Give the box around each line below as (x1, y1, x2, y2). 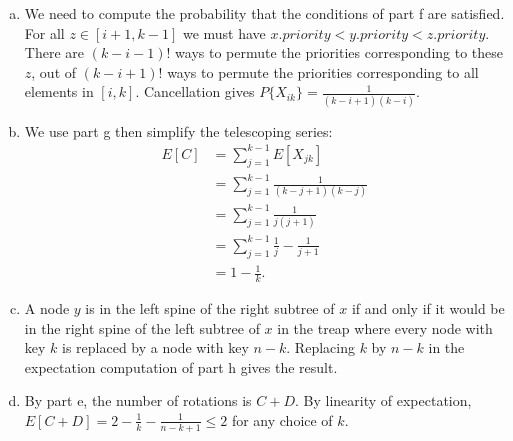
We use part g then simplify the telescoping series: (24, 120, 333, 141)
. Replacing (286, 337, 355, 358)
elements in (24, 81, 94, 102)
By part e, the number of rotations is (24, 390, 252, 411)
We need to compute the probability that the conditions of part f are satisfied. (24, 3, 505, 23)
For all (24, 22, 65, 43)
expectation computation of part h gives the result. (24, 356, 338, 377)
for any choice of (231, 409, 333, 430)
